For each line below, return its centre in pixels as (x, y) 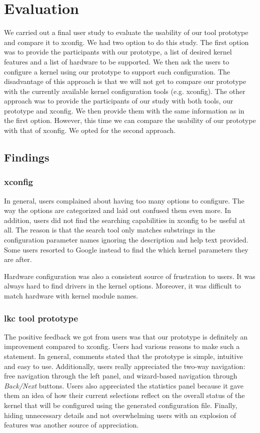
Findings (27, 157)
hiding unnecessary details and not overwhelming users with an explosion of (120, 415)
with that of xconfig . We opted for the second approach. (90, 130)
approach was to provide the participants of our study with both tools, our (119, 101)
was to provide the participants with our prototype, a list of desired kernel (118, 52)
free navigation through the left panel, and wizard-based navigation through (121, 376)
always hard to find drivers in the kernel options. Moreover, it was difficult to (122, 286)
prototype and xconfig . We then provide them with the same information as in (124, 110)
